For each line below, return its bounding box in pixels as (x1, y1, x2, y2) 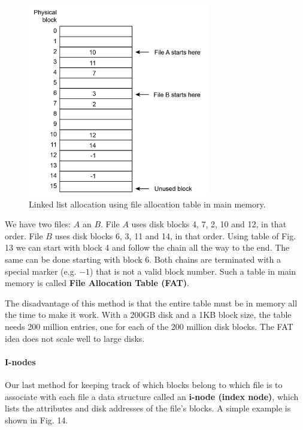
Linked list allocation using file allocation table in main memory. (29, 197, 266, 210)
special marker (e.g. (5, 264, 77, 277)
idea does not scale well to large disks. (5, 332, 145, 344)
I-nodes (5, 355, 36, 368)
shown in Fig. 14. (5, 413, 68, 426)
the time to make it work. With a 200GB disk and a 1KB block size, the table (5, 308, 292, 321)
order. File (5, 229, 43, 242)
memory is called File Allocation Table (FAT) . (5, 276, 189, 289)
